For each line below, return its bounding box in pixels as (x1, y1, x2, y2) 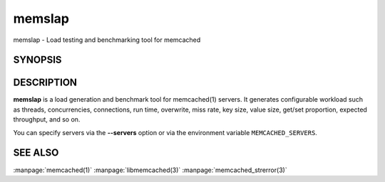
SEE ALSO (13, 146, 59, 159)
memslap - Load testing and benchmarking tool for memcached (13, 36, 201, 44)
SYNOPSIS (13, 54, 62, 66)
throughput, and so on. (13, 115, 81, 124)
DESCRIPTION (13, 77, 78, 89)
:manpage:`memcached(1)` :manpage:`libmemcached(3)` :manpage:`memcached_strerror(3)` (13, 166, 288, 174)
